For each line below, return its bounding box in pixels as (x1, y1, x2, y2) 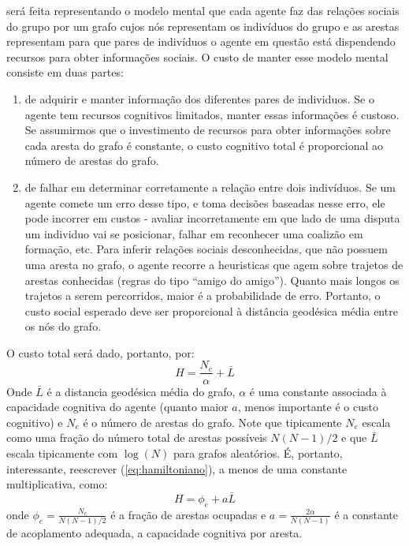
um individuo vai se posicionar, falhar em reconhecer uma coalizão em (24, 225, 363, 241)
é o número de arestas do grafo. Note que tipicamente (83, 413, 342, 430)
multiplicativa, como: (6, 476, 108, 492)
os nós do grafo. (24, 318, 102, 335)
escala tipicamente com (6, 444, 118, 461)
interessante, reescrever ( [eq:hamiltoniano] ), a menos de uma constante (6, 460, 348, 477)
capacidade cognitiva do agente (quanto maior (6, 398, 229, 415)
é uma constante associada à (249, 383, 387, 399)
